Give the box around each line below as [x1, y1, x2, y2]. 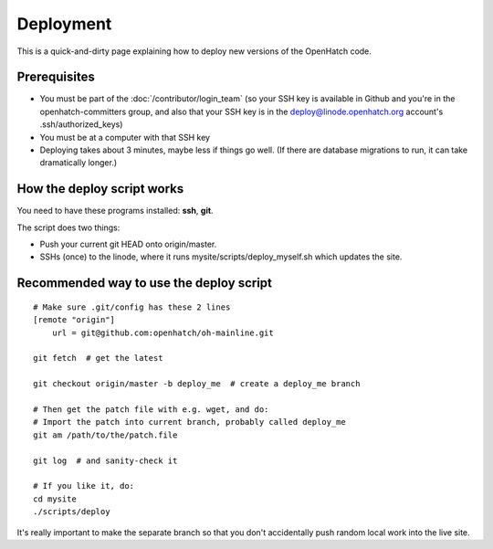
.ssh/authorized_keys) [39, 119, 123, 130]
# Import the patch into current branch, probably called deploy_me [33, 417, 346, 428]
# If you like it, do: [33, 480, 135, 491]
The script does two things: [16, 222, 121, 233]
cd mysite [33, 493, 77, 504]
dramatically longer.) [39, 157, 118, 168]
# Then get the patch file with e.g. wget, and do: [33, 405, 269, 415]
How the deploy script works [16, 181, 184, 196]
